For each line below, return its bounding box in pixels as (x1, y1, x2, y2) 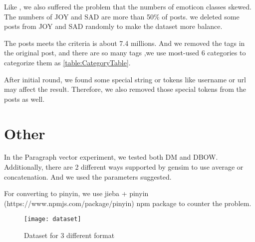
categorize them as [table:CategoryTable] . (4, 57, 131, 67)
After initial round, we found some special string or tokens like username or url (4, 74, 246, 84)
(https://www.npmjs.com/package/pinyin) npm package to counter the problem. (4, 198, 252, 208)
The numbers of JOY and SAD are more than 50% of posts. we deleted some (4, 11, 240, 21)
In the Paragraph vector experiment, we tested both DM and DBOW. (4, 152, 218, 162)
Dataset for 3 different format (24, 230, 115, 241)
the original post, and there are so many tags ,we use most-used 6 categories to (4, 47, 246, 58)
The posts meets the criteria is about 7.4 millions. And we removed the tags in (4, 37, 245, 48)
